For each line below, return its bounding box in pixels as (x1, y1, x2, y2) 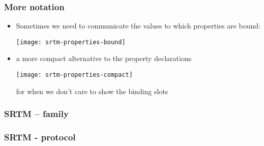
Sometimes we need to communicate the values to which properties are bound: (16, 20, 260, 31)
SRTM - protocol (4, 131, 76, 143)
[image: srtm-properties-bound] (16, 38, 126, 46)
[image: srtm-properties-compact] (16, 71, 133, 79)
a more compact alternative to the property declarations (16, 53, 192, 64)
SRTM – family (4, 107, 69, 120)
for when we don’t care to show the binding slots (16, 85, 168, 96)
